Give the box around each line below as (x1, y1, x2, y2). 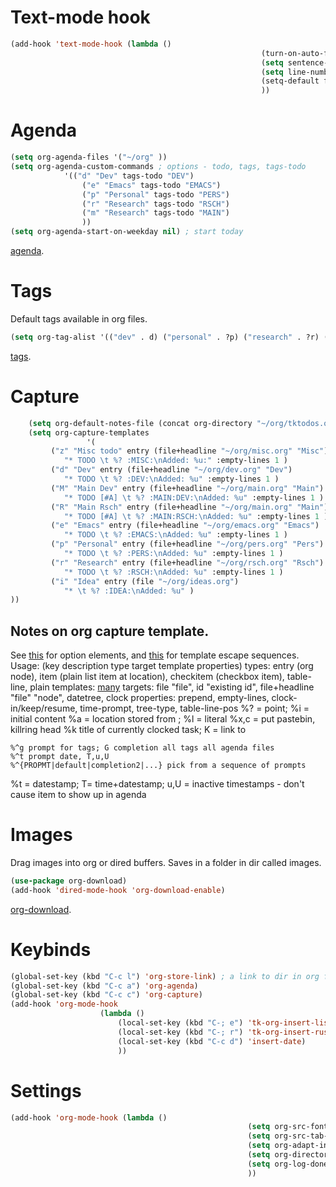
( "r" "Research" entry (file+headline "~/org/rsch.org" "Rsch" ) (50, 557, 325, 568)
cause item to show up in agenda (10, 789, 147, 801)
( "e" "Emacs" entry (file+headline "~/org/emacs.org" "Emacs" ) (50, 521, 320, 531)
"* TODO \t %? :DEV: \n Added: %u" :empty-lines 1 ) (63, 474, 280, 484)
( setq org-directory (247, 1150, 333, 1160)
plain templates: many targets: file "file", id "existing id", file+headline (29, 681, 315, 693)
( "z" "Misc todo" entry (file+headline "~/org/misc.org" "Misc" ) (50, 446, 329, 456)
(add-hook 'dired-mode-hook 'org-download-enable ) (10, 885, 226, 895)
